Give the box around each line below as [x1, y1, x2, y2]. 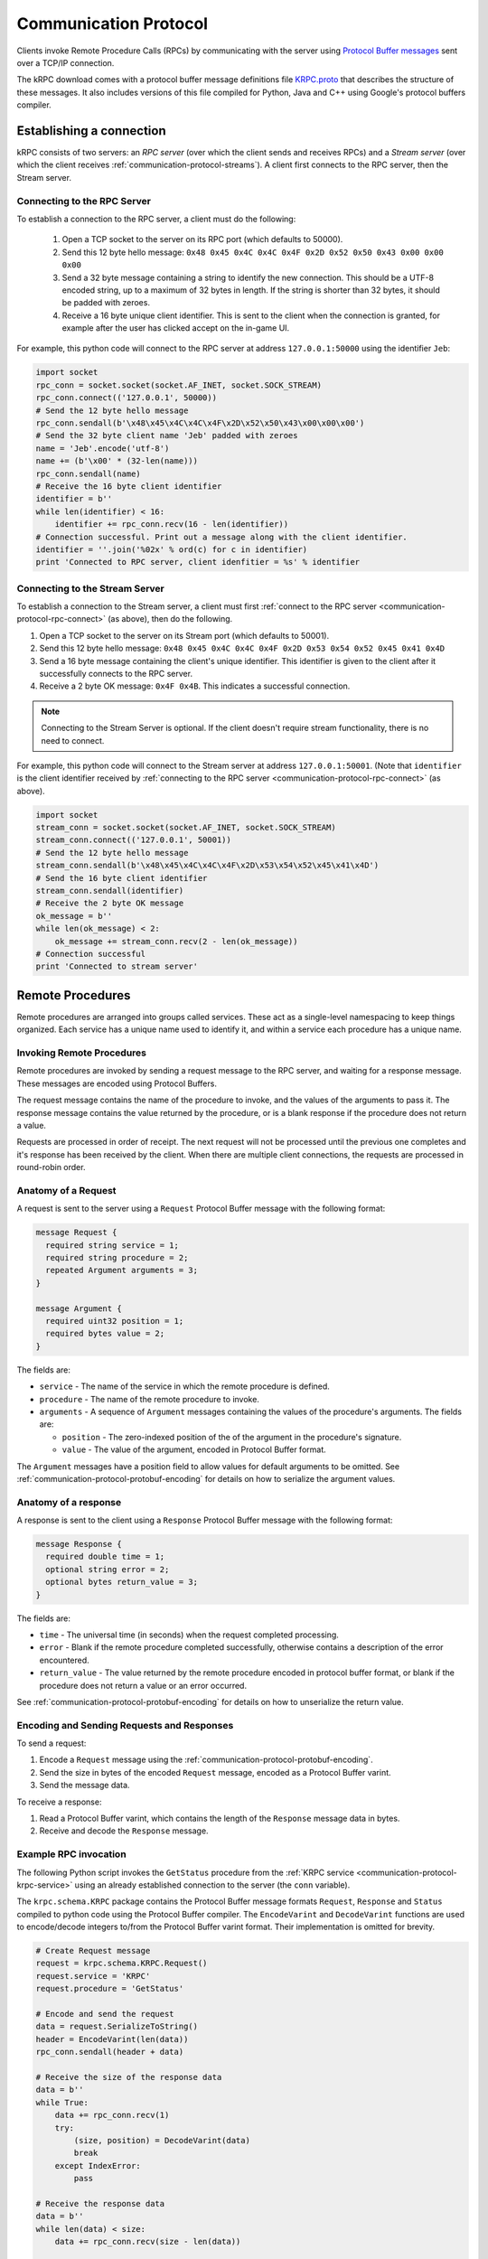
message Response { [35, 1539, 122, 1550]
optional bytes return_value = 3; [45, 1577, 199, 1588]
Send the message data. [39, 1780, 130, 1791]
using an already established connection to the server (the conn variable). [74, 1879, 351, 1890]
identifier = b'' [35, 493, 113, 504]
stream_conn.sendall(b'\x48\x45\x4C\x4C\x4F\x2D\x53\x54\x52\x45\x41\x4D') [35, 860, 380, 871]
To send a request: [16, 1738, 87, 1748]
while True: [35, 2097, 89, 2107]
